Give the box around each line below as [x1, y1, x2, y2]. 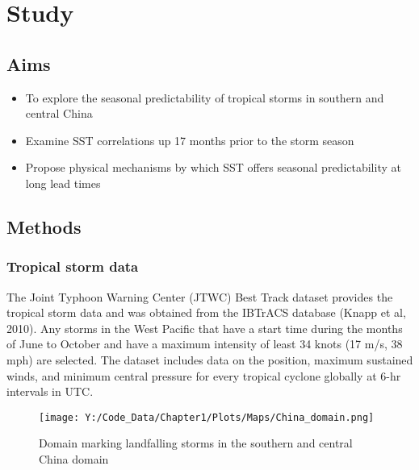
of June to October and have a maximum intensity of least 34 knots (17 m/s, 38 [6, 335, 403, 352]
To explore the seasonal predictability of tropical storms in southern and [25, 89, 384, 106]
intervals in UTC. [6, 383, 94, 400]
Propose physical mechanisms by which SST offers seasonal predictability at [25, 159, 401, 176]
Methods [6, 214, 82, 239]
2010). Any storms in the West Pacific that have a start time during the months [6, 319, 403, 336]
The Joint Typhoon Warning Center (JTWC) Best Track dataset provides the [6, 288, 393, 305]
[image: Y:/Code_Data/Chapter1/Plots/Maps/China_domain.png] [39, 411, 375, 423]
